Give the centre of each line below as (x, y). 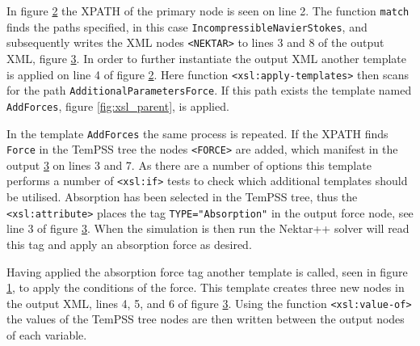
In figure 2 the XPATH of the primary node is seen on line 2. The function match (208, 11)
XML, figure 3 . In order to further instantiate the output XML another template (207, 58)
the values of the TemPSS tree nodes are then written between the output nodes (206, 319)
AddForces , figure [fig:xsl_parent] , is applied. (118, 105)
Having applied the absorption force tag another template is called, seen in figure (207, 271)
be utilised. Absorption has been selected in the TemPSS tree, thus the (182, 197)
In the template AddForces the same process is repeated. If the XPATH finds (197, 133)
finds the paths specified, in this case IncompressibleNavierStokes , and (187, 26)
